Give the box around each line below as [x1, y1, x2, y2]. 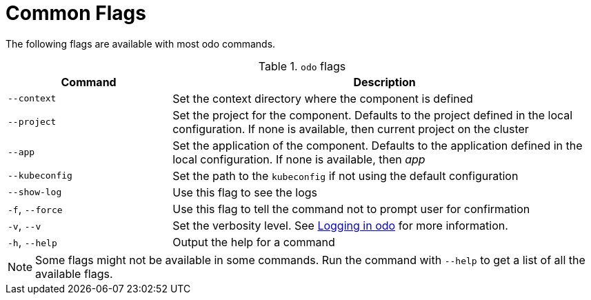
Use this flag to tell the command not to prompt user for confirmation [172, 201, 530, 216]
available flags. [35, 266, 113, 281]
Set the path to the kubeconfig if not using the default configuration [172, 168, 519, 183]
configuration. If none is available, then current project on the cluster [172, 121, 529, 136]
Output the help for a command [172, 234, 335, 249]
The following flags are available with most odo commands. [6, 37, 276, 50]
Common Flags [6, 1, 146, 25]
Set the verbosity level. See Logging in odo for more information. [172, 218, 508, 232]
